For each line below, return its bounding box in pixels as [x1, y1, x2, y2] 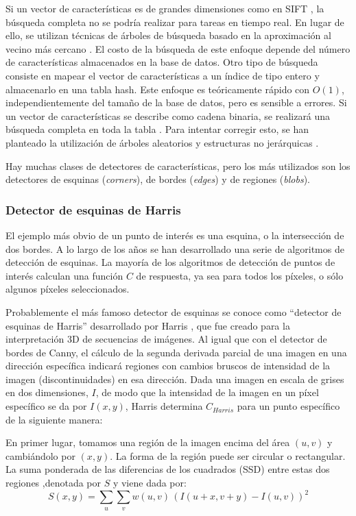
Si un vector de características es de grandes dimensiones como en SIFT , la [5, 1, 324, 15]
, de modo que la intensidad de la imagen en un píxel [95, 385, 319, 400]
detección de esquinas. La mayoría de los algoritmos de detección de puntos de [5, 255, 335, 269]
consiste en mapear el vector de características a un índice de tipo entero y [5, 68, 320, 82]
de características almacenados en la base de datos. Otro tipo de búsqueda [5, 55, 318, 69]
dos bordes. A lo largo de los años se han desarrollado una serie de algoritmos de [5, 241, 344, 256]
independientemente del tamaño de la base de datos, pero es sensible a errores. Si [5, 95, 347, 110]
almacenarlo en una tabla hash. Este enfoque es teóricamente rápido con [5, 82, 310, 96]
